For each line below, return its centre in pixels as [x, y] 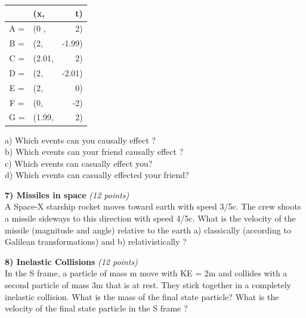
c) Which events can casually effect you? [79, 163]
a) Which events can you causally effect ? [80, 140]
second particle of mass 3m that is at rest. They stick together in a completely [148, 285]
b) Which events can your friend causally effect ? [94, 152]
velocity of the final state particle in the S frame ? [96, 308]
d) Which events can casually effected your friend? [97, 175]
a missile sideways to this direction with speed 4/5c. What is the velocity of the [150, 218]
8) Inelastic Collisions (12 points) [71, 261]
